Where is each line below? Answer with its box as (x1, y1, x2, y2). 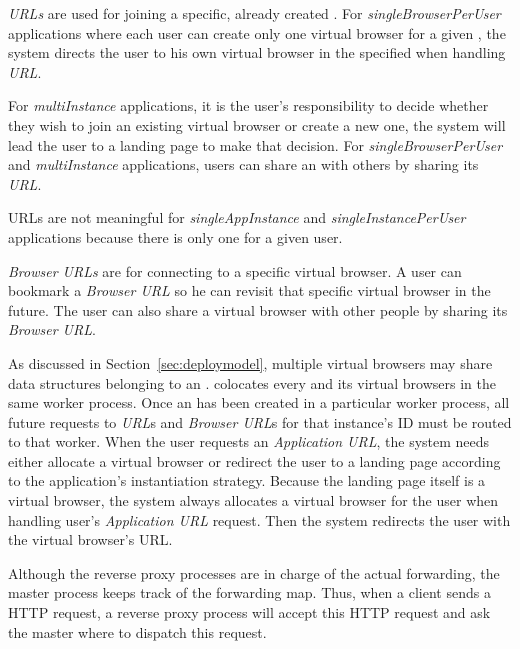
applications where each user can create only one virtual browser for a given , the (8, 22, 506, 43)
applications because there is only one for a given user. (8, 226, 343, 247)
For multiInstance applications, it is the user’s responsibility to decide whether (8, 95, 489, 116)
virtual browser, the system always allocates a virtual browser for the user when (8, 490, 499, 511)
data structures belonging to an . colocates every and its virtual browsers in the (8, 372, 496, 393)
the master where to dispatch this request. (8, 621, 267, 642)
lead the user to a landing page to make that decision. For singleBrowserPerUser (8, 134, 503, 155)
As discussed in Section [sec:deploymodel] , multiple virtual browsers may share (8, 352, 493, 373)
